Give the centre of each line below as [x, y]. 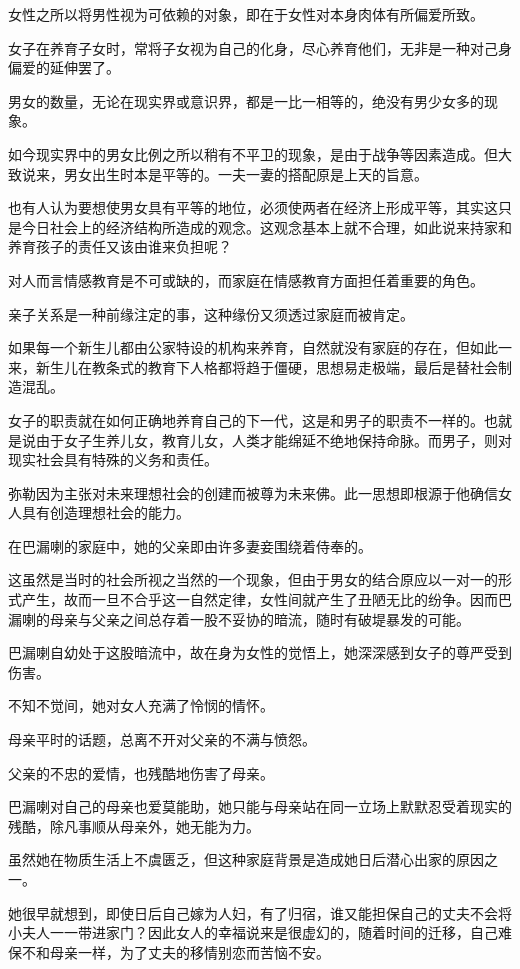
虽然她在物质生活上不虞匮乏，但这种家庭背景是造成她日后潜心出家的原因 [246, 859]
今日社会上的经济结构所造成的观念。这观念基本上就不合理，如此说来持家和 [266, 226]
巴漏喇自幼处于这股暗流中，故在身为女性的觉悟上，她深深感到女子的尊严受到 [260, 652]
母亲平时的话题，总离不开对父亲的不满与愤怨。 [162, 739]
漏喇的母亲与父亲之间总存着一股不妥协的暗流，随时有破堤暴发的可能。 [239, 618]
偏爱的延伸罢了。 [64, 67]
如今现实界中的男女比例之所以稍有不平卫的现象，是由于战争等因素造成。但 [253, 153]
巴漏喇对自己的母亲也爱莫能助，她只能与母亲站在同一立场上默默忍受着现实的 [260, 806]
